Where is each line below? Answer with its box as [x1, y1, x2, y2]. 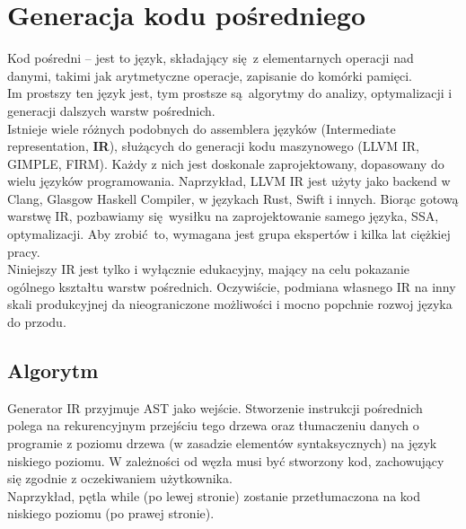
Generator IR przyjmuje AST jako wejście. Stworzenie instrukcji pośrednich [7, 398, 423, 417]
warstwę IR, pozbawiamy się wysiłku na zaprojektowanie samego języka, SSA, [7, 207, 439, 225]
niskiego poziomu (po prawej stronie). [7, 504, 215, 523]
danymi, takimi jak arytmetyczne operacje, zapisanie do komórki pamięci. [7, 66, 412, 84]
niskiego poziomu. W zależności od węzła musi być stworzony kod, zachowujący [7, 451, 444, 470]
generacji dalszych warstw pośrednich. [7, 101, 215, 119]
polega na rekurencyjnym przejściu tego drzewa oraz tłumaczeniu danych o [7, 416, 419, 435]
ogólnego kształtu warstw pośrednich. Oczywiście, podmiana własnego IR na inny [7, 277, 456, 295]
